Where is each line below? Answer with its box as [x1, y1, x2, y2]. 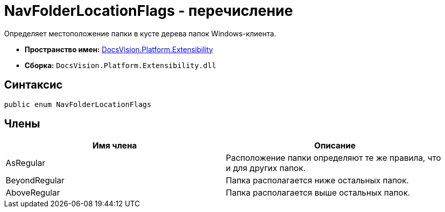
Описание [314, 140, 356, 151]
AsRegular [6, 158, 46, 168]
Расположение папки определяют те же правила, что [226, 153, 441, 163]
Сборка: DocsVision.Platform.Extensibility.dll [25, 60, 217, 70]
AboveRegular [6, 187, 60, 198]
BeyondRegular [6, 175, 65, 186]
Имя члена [92, 140, 137, 151]
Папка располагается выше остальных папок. [226, 187, 410, 198]
